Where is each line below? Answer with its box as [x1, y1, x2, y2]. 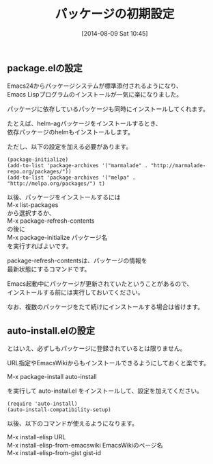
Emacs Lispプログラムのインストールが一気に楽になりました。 [7, 90, 183, 99]
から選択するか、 [7, 209, 55, 217]
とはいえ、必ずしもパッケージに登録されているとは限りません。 [7, 344, 186, 353]
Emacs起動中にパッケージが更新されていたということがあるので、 [7, 280, 193, 288]
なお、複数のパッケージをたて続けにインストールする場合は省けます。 [7, 303, 204, 311]
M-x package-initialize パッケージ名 [7, 234, 108, 242]
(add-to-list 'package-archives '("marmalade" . [7, 162, 148, 169]
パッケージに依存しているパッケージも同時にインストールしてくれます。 [7, 105, 210, 113]
